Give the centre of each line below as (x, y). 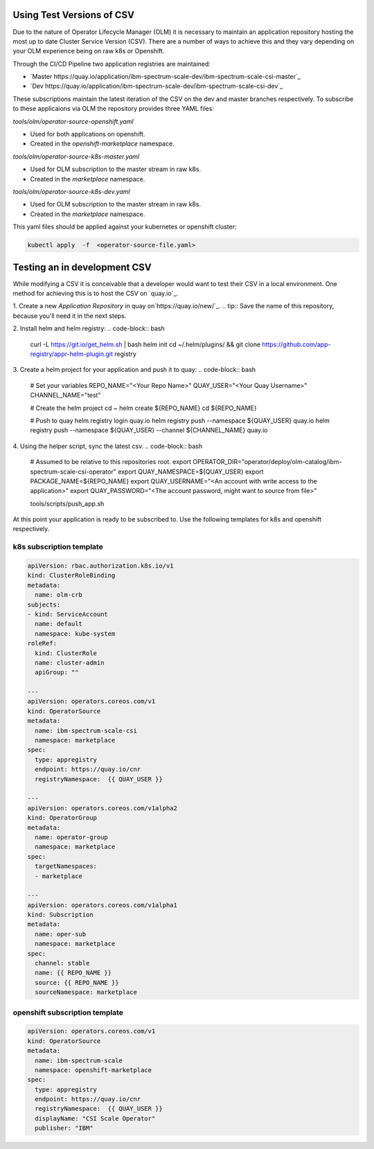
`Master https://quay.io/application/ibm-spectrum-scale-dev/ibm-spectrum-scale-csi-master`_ (165, 77)
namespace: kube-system (75, 633)
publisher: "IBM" (64, 1128)
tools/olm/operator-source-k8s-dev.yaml (72, 191)
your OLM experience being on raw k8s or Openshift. (89, 51)
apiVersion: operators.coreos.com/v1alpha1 (103, 905)
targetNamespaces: (66, 866)
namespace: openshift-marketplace (93, 1070)
